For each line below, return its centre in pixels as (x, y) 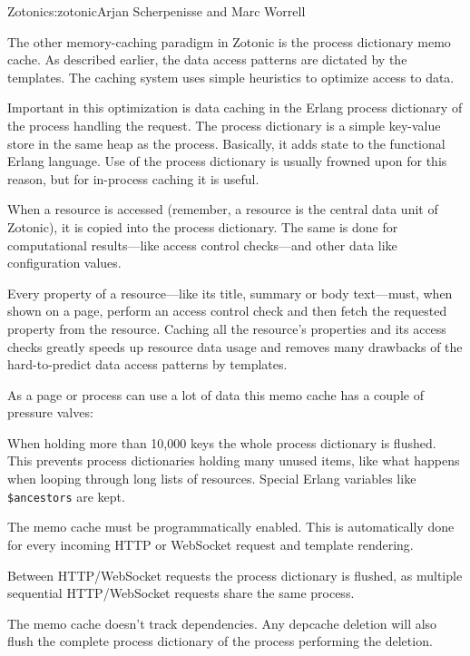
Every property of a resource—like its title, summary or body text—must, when (230, 293)
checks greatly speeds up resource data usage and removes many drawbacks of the (235, 346)
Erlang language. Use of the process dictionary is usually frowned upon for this (227, 161)
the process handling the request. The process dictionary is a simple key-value (224, 125)
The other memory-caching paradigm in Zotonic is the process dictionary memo (229, 41)
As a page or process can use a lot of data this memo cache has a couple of (215, 394)
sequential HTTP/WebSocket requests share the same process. (181, 593)
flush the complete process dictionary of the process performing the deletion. (220, 641)
